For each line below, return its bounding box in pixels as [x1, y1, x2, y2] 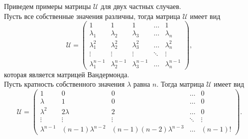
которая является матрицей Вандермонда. [4, 69, 129, 79]
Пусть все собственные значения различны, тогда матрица [4, 10, 180, 21]
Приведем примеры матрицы [4, 1, 91, 11]
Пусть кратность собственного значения [4, 79, 125, 89]
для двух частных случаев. [101, 1, 181, 11]
